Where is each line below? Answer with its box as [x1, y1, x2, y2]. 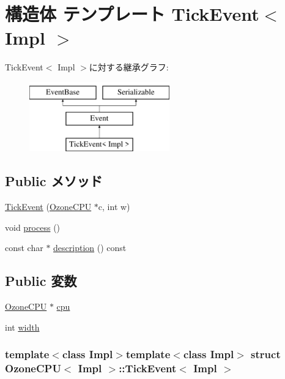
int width [5, 320, 40, 333]
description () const [53, 241, 127, 254]
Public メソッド [5, 171, 103, 190]
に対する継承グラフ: [89, 61, 169, 73]
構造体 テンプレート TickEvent [5, 1, 259, 26]
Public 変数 [5, 271, 77, 290]
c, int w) [98, 200, 130, 213]
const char [5, 241, 43, 254]
